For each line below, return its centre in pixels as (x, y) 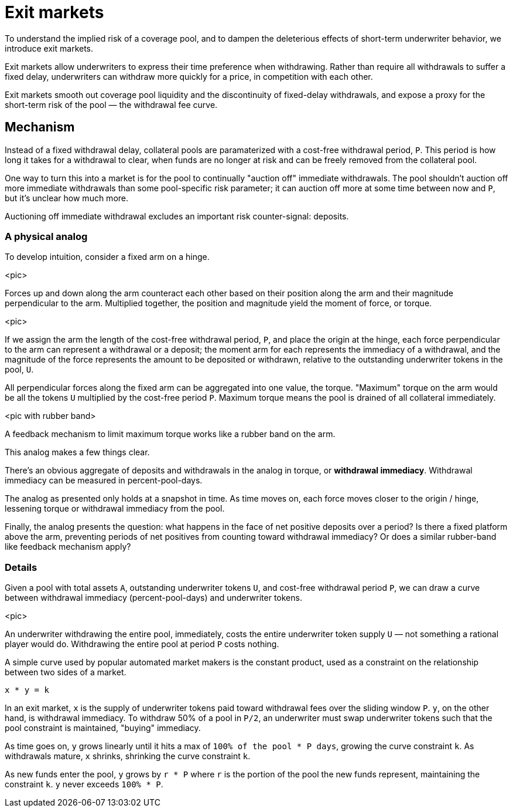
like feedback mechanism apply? (68, 547)
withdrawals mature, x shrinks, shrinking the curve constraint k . (128, 756)
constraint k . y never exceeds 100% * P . (84, 784)
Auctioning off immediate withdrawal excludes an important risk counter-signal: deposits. (177, 216)
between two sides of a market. (66, 672)
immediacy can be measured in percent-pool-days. (104, 481)
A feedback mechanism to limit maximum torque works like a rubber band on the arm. (170, 434)
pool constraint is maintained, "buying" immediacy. (103, 728)
